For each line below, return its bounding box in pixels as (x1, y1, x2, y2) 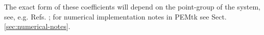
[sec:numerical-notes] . (4, 21, 70, 31)
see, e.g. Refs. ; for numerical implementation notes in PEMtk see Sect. (4, 11, 227, 21)
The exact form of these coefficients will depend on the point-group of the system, (4, 1, 261, 11)
